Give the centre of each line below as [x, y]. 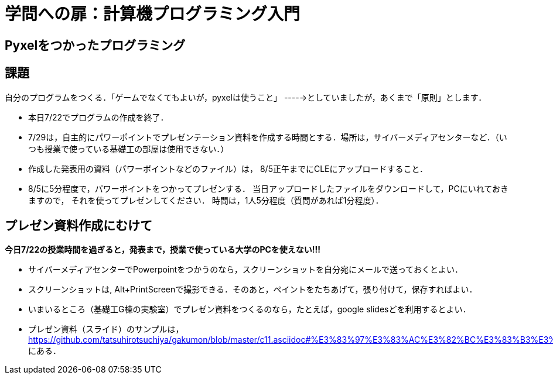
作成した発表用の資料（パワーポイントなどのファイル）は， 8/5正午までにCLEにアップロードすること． [228, 168]
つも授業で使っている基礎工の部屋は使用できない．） [129, 149]
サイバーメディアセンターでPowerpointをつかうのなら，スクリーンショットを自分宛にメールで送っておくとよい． [245, 270]
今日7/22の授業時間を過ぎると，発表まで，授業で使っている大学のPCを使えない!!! [163, 250]
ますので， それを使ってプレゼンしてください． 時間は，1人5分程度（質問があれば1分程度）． [206, 200]
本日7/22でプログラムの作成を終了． [98, 117]
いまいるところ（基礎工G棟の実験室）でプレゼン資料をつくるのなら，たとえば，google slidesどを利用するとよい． [250, 309]
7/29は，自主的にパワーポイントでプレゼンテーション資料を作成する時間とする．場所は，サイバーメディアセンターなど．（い [268, 137]
